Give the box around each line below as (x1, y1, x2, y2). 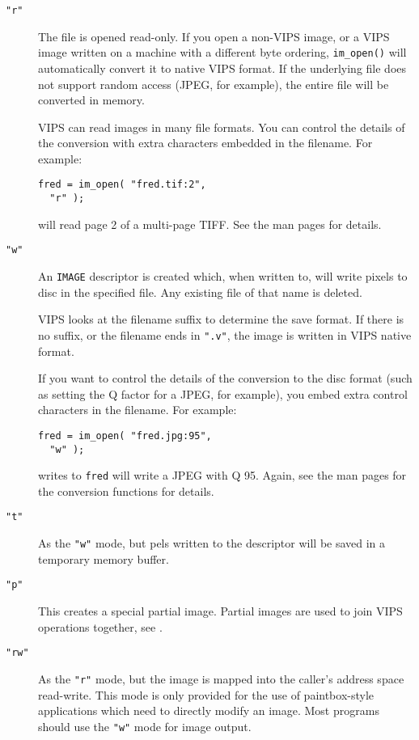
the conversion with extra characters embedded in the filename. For (38, 134, 373, 151)
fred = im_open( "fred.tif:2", (38, 179, 206, 191)
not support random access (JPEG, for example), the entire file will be (38, 75, 389, 92)
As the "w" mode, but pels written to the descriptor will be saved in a (38, 535, 386, 552)
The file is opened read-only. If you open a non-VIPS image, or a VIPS (38, 27, 390, 44)
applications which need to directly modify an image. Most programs (38, 702, 379, 719)
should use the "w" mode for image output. (38, 717, 252, 734)
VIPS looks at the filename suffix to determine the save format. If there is (38, 311, 404, 328)
